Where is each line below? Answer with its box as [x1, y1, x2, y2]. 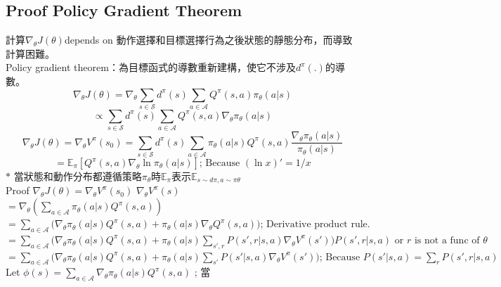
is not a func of [414, 235, 480, 245]
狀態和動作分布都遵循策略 [23, 169, 142, 184]
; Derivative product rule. [260, 219, 370, 230]
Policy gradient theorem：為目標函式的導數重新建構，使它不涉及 [6, 60, 296, 75]
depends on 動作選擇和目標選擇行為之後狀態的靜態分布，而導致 [64, 32, 353, 47]
